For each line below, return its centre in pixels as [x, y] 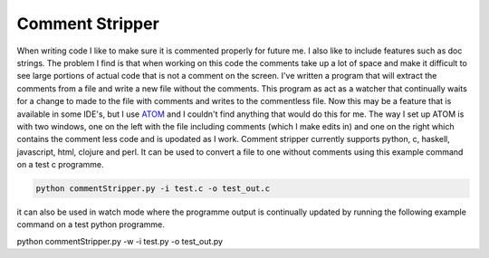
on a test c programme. [60, 165]
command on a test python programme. [91, 225]
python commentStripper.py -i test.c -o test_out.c [153, 189]
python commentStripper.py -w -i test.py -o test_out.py [120, 241]
